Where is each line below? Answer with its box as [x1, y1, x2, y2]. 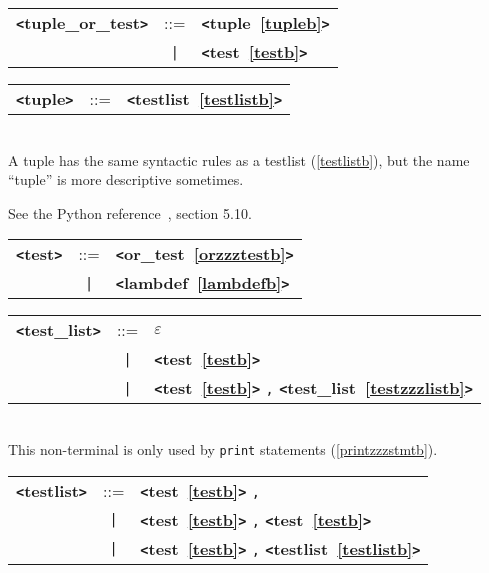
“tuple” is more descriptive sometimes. [8, 169, 244, 190]
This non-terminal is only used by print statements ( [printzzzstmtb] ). [8, 438, 438, 459]
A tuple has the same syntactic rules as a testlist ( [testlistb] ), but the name [8, 149, 470, 170]
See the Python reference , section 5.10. [8, 202, 252, 223]
